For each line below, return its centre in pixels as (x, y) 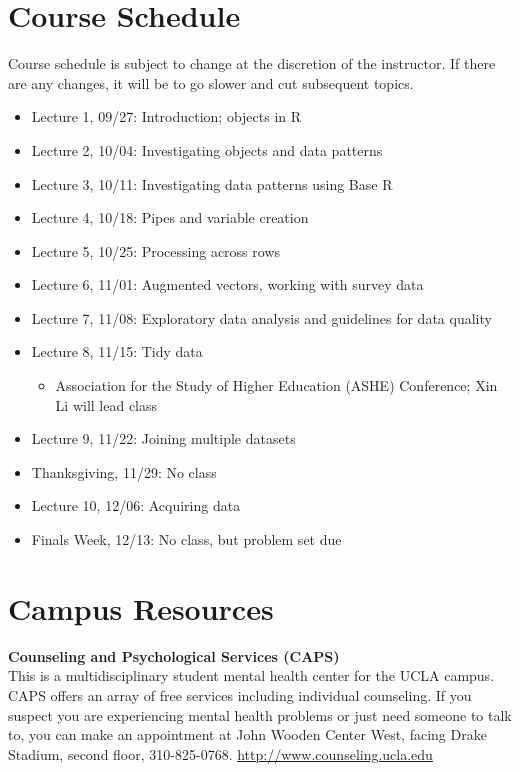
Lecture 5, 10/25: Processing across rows (156, 250)
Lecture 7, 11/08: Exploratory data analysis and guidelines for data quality (261, 317)
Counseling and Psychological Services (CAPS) (174, 655)
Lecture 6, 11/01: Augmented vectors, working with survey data (227, 284)
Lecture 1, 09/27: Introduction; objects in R (166, 116)
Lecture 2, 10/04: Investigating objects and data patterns (207, 149)
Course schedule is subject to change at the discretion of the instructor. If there (252, 63)
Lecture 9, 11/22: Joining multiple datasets (163, 438)
